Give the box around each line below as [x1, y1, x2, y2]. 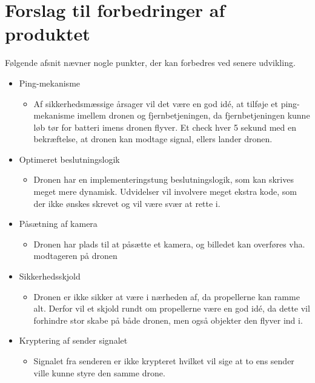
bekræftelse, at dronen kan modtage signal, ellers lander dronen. [33, 133, 273, 145]
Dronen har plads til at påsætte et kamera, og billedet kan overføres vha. [33, 237, 305, 250]
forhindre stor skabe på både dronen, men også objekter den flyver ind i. [33, 313, 303, 326]
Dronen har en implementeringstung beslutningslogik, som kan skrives [33, 173, 294, 186]
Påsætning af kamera [19, 217, 98, 230]
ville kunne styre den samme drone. [33, 366, 165, 379]
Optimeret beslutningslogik [19, 152, 120, 165]
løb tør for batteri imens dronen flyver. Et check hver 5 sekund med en [33, 120, 297, 133]
